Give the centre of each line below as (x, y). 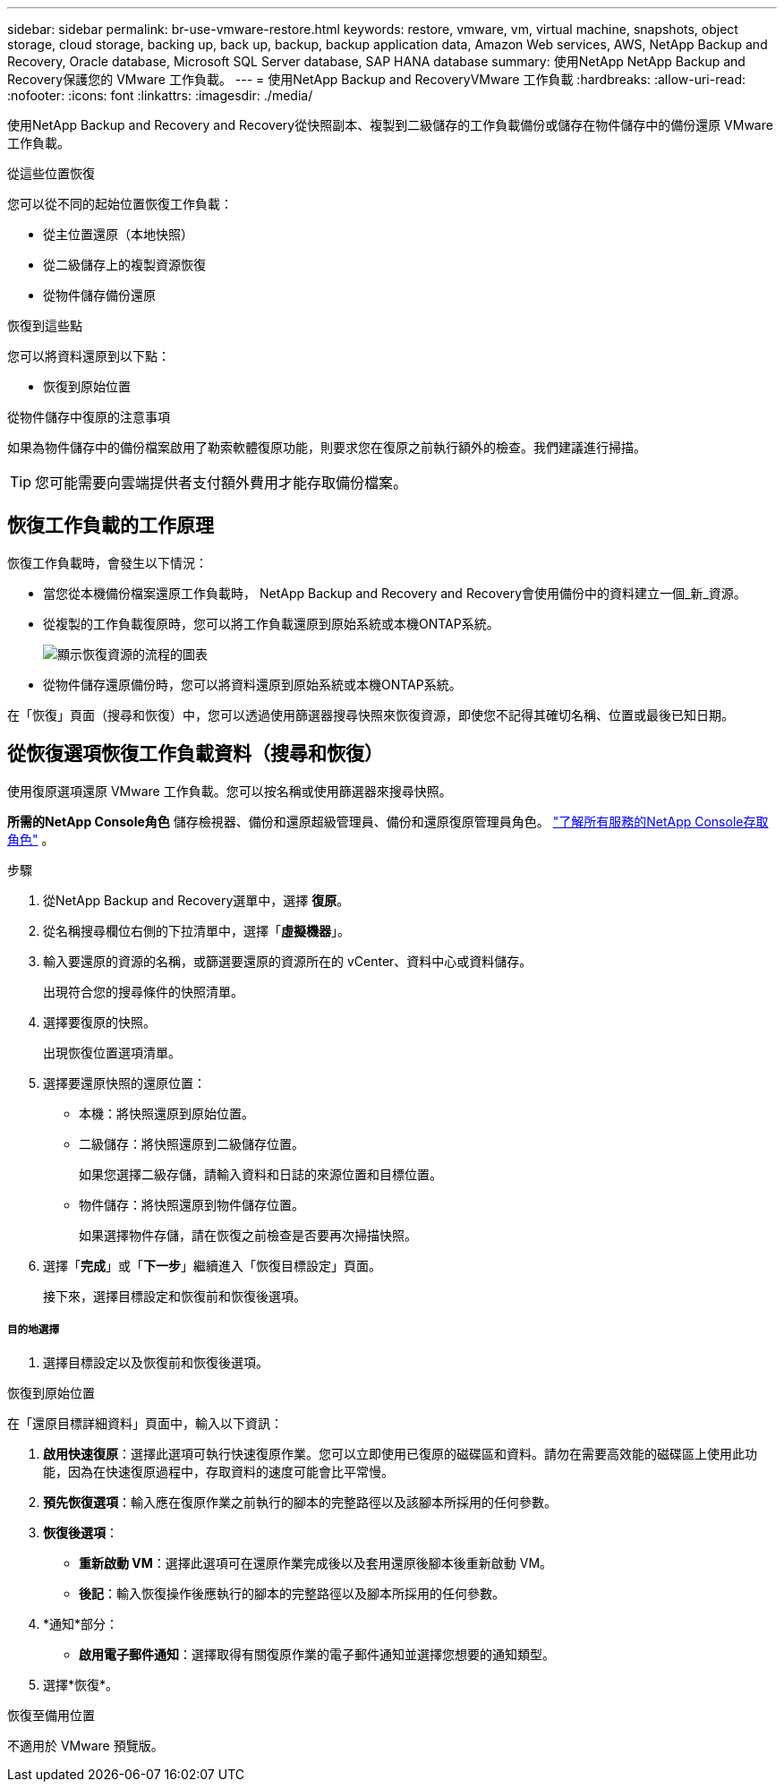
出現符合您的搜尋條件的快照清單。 (143, 991)
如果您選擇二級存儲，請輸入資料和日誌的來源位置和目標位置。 (260, 1174)
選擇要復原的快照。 (99, 1022)
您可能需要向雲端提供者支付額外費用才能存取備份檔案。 (222, 483)
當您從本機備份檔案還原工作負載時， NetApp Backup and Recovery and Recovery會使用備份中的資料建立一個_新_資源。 (395, 593)
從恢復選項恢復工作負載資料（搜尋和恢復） (195, 754)
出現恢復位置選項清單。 (112, 1052)
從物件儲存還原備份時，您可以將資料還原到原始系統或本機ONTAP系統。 (252, 684)
